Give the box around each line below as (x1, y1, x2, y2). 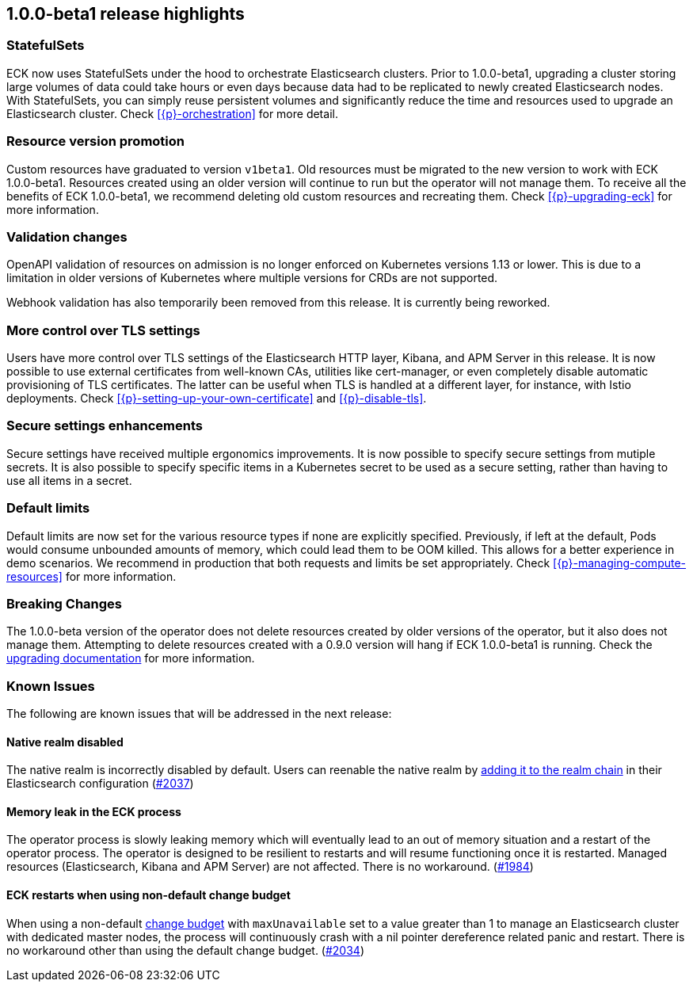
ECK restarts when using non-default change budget (6, 888, 291, 902)
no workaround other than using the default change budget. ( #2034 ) (6, 943, 365, 957)
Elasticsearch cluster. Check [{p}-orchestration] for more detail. (6, 106, 338, 120)
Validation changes (6, 228, 128, 245)
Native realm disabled (6, 734, 124, 749)
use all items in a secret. (6, 473, 132, 487)
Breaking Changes (6, 595, 123, 612)
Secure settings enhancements (6, 418, 203, 434)
